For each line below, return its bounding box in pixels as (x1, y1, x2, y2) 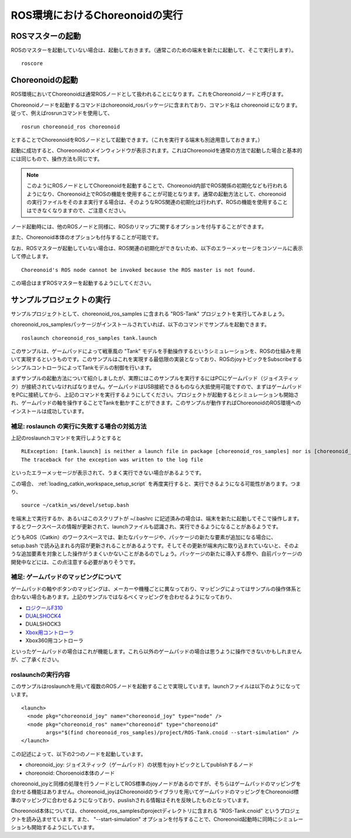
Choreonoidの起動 (11, 75, 78, 85)
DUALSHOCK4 (25, 612, 61, 619)
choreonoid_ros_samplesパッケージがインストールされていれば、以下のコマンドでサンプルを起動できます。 (11, 321, 270, 328)
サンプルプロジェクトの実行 (11, 295, 111, 305)
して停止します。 (11, 253, 52, 260)
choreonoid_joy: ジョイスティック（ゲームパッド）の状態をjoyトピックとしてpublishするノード (25, 761, 254, 768)
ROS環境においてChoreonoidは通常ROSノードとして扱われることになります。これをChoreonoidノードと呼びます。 (11, 91, 287, 98)
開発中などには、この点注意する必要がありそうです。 (11, 558, 139, 566)
